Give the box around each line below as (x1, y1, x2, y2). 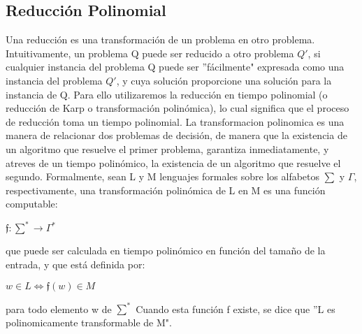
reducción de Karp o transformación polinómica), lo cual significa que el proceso (6, 101, 349, 115)
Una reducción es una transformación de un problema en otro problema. (6, 32, 315, 47)
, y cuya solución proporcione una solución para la (116, 73, 332, 87)
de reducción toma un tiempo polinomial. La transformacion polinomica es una (6, 114, 345, 129)
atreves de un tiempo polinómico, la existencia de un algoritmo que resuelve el (6, 155, 341, 170)
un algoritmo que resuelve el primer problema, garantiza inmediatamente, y (6, 141, 329, 156)
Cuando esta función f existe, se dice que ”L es (136, 301, 335, 316)
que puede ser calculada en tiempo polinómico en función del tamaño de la (6, 243, 326, 258)
